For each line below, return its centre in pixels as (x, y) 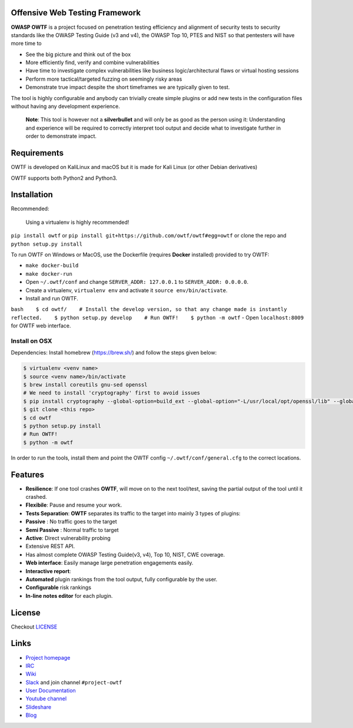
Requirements (37, 153)
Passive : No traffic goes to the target (71, 522)
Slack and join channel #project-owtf (74, 682)
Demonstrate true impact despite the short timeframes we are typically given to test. (128, 87)
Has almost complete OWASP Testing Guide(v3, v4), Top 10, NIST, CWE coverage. (125, 554)
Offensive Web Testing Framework (76, 13)
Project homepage (48, 657)
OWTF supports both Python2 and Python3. (64, 178)
